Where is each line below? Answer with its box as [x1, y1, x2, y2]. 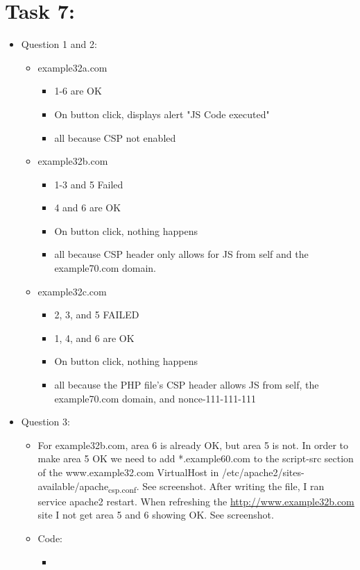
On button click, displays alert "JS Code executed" [54, 106, 270, 121]
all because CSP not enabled [54, 130, 176, 145]
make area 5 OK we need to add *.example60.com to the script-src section [37, 451, 354, 466]
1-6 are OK [54, 83, 102, 98]
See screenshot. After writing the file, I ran [142, 478, 325, 493]
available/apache [37, 478, 109, 493]
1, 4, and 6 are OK [54, 330, 135, 345]
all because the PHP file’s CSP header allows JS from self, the [54, 377, 319, 392]
